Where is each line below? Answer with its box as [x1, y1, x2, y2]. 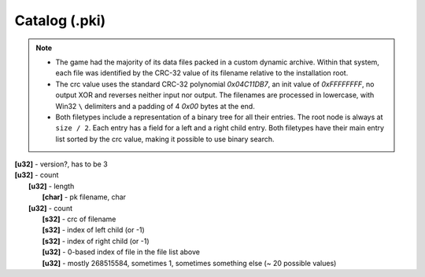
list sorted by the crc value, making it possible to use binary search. [55, 134, 275, 144]
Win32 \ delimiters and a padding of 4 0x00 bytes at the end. [55, 101, 255, 111]
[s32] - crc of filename [42, 214, 116, 224]
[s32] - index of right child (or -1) [42, 236, 150, 246]
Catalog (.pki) [14, 12, 106, 29]
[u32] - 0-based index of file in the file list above [42, 247, 201, 257]
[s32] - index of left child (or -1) [42, 225, 145, 235]
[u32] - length [28, 181, 75, 191]
